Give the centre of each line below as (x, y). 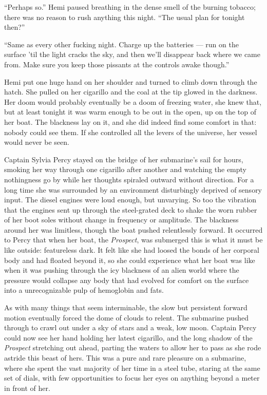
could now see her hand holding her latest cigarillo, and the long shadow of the (128, 337)
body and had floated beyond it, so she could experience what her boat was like (130, 260)
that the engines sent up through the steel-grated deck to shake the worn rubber (131, 209)
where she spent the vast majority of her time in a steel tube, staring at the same (132, 368)
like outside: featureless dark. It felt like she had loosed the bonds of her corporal (132, 250)
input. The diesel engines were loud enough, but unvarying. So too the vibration (130, 200)
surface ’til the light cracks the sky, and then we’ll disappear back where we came (132, 54)
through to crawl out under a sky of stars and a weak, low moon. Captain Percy (130, 327)
